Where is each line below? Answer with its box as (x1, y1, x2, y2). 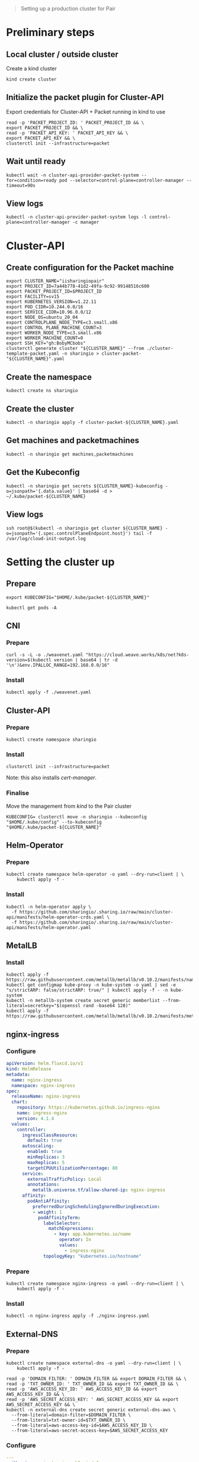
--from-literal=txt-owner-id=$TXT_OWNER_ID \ (11, 1417, 126, 1423)
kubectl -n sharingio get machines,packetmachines (6, 451, 134, 457)
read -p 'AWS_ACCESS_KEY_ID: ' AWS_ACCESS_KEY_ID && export (6, 1386, 158, 1392)
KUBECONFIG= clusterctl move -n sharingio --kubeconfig (6, 814, 147, 820)
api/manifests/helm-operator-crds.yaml (6, 914, 105, 920)
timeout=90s (6, 182, 36, 188)
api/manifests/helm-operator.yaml (6, 924, 92, 930)
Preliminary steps (6, 26, 95, 39)
